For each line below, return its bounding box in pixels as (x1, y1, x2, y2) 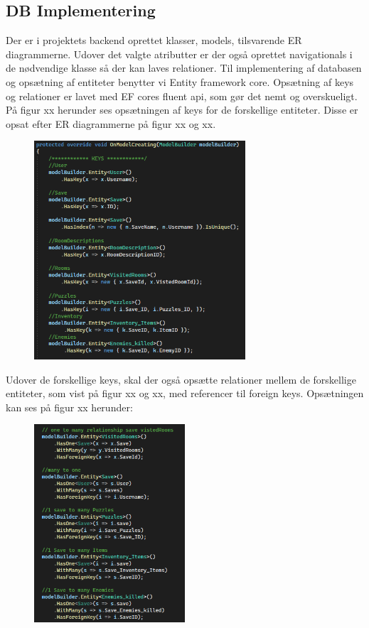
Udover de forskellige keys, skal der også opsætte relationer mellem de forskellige (6, 372, 356, 386)
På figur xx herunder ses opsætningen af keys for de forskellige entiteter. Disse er (6, 102, 358, 117)
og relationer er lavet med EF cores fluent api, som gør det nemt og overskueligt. (6, 88, 358, 103)
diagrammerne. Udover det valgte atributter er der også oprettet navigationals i (6, 46, 353, 61)
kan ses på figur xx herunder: (6, 399, 133, 414)
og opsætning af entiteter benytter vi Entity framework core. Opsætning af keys (6, 74, 354, 89)
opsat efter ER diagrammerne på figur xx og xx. (6, 116, 216, 131)
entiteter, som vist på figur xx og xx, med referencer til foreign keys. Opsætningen (6, 386, 364, 401)
